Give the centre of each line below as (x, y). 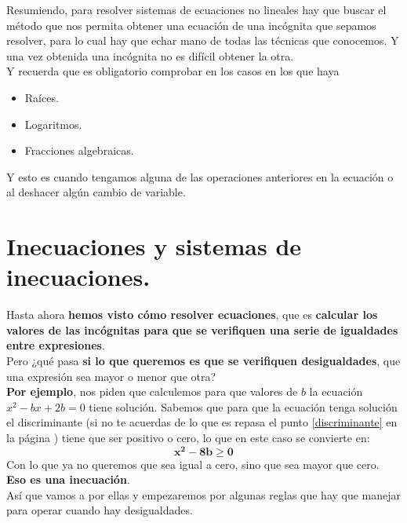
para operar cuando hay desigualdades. (100, 510)
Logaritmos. (53, 124)
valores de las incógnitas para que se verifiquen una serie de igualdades (202, 329)
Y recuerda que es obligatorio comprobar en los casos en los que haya (173, 71)
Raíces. (42, 97)
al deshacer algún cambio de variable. (96, 192)
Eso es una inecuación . (68, 479)
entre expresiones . (56, 345)
